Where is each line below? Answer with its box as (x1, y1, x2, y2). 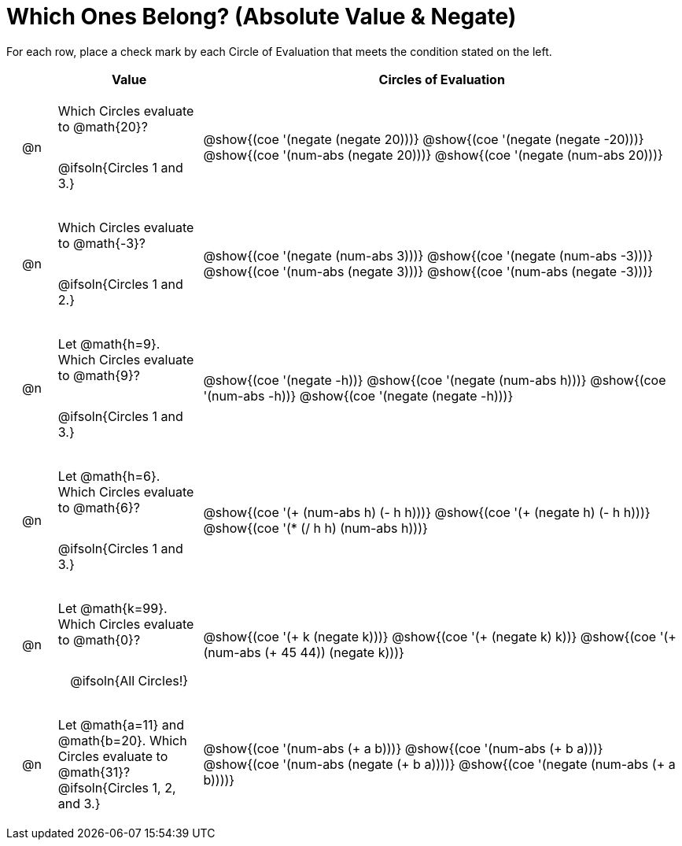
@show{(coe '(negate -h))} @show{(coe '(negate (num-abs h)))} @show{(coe (203, 371, 666, 388)
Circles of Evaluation (378, 71, 505, 87)
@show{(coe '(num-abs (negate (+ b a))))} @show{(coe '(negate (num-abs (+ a (203, 755, 676, 772)
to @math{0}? (57, 631, 141, 648)
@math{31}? (57, 763, 131, 780)
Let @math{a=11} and (57, 716, 185, 733)
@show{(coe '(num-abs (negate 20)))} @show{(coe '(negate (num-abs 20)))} (203, 146, 663, 163)
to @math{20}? (57, 118, 148, 135)
